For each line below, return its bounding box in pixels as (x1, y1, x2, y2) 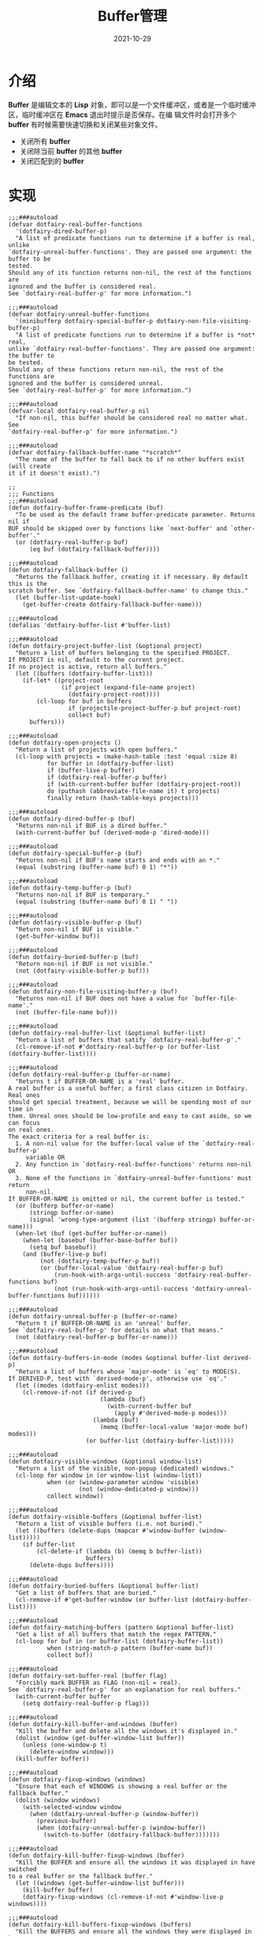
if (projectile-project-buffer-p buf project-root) (68, 704, 242, 712)
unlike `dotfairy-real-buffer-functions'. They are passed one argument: (8, 344, 256, 352)
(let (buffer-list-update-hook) (15, 593, 122, 601)
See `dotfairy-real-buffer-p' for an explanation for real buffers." (8, 1686, 242, 1694)
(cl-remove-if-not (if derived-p (22, 1388, 132, 1397)
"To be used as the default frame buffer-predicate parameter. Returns (15, 510, 256, 518)
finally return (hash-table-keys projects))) (46, 794, 199, 802)
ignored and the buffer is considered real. (8, 282, 157, 291)
